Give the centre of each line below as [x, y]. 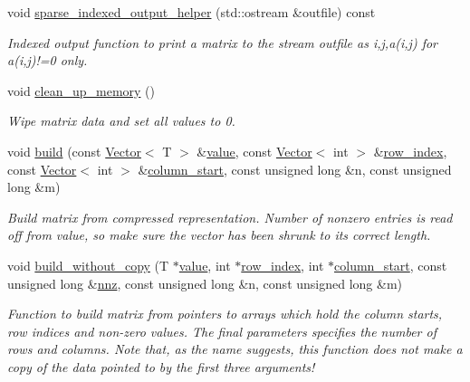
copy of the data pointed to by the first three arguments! [161, 366]
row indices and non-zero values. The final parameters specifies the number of [222, 331]
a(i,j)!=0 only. [48, 60]
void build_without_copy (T [88, 265]
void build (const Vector [74, 151]
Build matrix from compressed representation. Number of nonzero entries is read [230, 217]
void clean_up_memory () [82, 90]
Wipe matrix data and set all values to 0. [121, 121]
